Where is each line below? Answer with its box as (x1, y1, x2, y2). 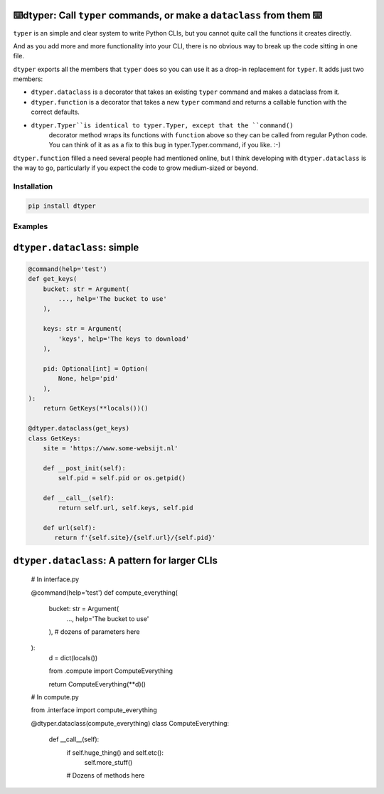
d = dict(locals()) (48, 653, 98, 662)
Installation (13, 181, 53, 191)
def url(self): (43, 524, 96, 532)
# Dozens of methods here (66, 771, 145, 780)
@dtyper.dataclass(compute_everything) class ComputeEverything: (31, 719, 230, 727)
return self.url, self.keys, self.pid (58, 504, 193, 512)
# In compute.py (31, 692, 80, 701)
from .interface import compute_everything (31, 706, 157, 714)
